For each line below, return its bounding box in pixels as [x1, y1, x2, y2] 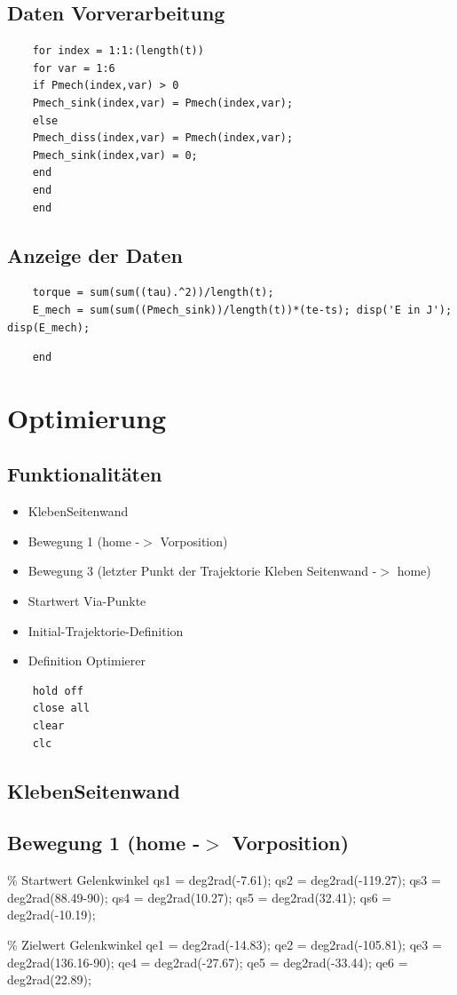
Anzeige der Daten [7, 241, 183, 268]
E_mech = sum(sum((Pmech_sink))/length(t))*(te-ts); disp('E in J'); [32, 303, 453, 316]
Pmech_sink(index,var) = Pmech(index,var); [32, 96, 294, 109]
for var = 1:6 [32, 61, 115, 75]
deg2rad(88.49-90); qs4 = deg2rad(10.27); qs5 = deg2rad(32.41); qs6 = [7, 888, 392, 906]
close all [32, 702, 91, 715]
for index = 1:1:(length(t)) [32, 44, 204, 58]
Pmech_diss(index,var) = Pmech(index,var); [32, 131, 294, 145]
